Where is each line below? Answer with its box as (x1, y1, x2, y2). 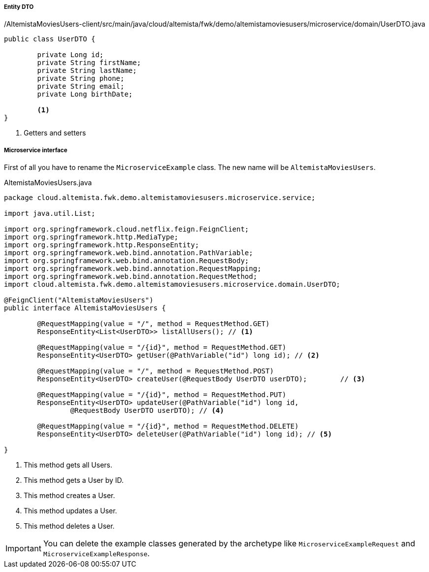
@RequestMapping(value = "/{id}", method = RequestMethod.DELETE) (37, 422, 299, 431)
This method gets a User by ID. (24, 476, 124, 485)
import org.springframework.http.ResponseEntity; (4, 241, 199, 249)
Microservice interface (4, 146, 67, 154)
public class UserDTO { (4, 35, 96, 43)
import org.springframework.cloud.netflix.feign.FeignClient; (4, 225, 249, 234)
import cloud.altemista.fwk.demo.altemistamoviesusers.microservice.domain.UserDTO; (4, 280, 340, 289)
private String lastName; (37, 67, 137, 75)
